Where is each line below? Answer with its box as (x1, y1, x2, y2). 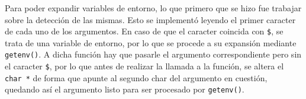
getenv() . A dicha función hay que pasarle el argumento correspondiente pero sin (5, 48, 302, 60)
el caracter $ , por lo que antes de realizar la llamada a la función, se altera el (5, 60, 284, 72)
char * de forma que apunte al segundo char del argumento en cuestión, (5, 71, 268, 84)
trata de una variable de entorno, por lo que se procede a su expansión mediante (5, 36, 297, 49)
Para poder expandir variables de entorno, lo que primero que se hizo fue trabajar (5, 2, 302, 14)
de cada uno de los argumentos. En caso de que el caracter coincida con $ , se (5, 25, 284, 37)
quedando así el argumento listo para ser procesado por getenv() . (5, 83, 244, 95)
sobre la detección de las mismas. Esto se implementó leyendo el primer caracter (5, 13, 296, 25)
